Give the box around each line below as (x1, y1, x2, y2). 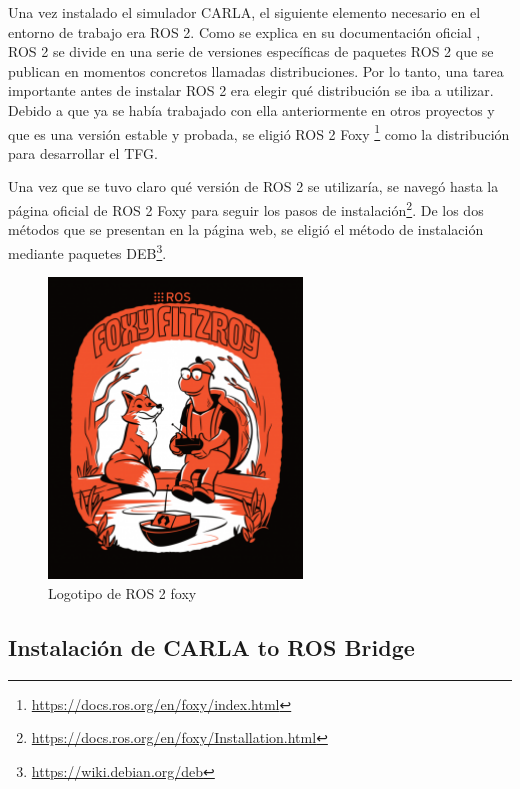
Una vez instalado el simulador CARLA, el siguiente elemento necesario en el (8, 2, 481, 22)
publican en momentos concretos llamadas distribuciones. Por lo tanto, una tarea (8, 60, 504, 81)
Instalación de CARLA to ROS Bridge (8, 632, 415, 663)
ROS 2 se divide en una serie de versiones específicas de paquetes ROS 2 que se (8, 41, 494, 62)
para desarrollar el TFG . (8, 142, 158, 163)
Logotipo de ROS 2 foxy (48, 583, 197, 604)
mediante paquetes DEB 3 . (8, 239, 167, 263)
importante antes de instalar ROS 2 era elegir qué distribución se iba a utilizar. (8, 80, 494, 101)
